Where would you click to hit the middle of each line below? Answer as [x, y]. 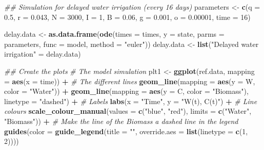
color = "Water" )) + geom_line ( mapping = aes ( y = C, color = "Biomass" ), [126, 91]
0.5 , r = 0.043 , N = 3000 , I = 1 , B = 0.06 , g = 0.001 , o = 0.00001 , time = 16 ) [127, 17]
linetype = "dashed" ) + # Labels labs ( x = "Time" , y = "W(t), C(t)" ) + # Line [131, 101]
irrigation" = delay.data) [43, 54]
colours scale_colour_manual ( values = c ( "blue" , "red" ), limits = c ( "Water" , [128, 111]
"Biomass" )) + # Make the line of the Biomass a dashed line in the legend [121, 121]
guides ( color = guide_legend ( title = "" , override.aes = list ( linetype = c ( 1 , [126, 131]
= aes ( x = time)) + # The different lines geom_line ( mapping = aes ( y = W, [130, 81]
